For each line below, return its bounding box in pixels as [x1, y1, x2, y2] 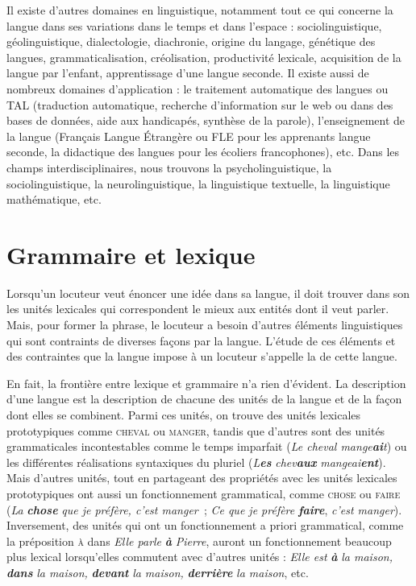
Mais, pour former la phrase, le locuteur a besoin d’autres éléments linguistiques [6, 316, 403, 333]
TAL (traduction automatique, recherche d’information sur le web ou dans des [6, 96, 393, 113]
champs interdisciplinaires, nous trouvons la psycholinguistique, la [6, 159, 332, 175]
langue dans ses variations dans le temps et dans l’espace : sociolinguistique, [6, 17, 382, 34]
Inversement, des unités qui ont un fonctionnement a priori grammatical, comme [6, 517, 404, 534]
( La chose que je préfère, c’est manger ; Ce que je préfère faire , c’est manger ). [6, 501, 402, 518]
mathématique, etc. [6, 191, 102, 208]
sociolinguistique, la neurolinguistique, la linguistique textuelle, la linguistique [6, 175, 390, 192]
